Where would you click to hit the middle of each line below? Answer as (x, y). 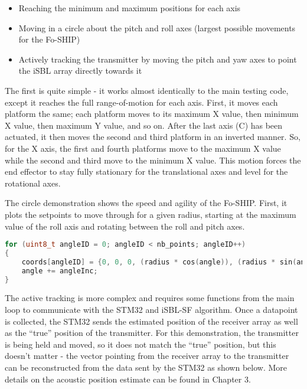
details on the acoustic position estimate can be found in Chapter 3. (128, 379)
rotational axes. (33, 183)
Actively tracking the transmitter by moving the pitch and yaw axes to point (158, 59)
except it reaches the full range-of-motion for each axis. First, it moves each (141, 102)
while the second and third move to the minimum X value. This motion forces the (153, 160)
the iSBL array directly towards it (80, 71)
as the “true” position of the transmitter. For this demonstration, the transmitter (152, 333)
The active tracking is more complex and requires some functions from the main (150, 298)
